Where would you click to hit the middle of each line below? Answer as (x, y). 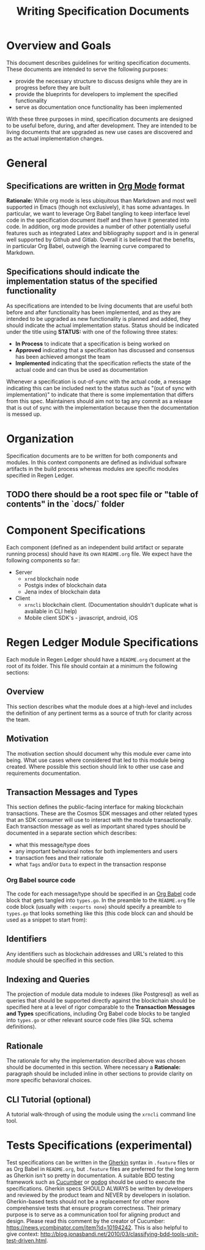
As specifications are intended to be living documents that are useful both (99, 306)
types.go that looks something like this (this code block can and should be (100, 913)
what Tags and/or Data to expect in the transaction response (91, 864)
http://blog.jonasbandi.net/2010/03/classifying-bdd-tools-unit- (120, 1234)
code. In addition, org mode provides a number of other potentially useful (99, 226)
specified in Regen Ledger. (40, 475)
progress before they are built (53, 88)
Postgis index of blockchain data (65, 585)
